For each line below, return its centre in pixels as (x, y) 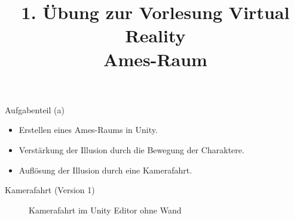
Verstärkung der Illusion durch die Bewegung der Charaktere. (131, 149)
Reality (155, 35)
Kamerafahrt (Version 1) (50, 190)
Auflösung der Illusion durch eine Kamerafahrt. (105, 170)
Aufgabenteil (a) (35, 109)
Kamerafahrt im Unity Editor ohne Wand (105, 210)
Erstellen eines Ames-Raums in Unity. (88, 130)
